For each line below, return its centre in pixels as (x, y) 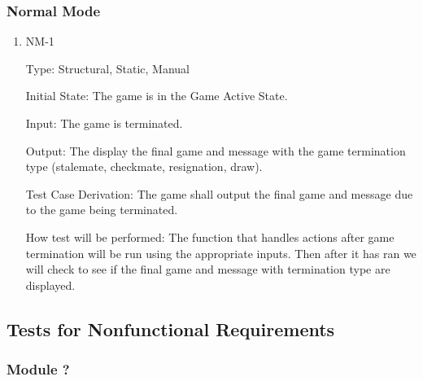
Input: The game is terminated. (104, 123)
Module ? (38, 369)
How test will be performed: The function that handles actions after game (210, 236)
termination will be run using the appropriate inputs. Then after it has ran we (221, 253)
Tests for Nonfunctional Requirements (171, 328)
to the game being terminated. (102, 210)
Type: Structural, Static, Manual (107, 68)
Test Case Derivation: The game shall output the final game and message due (219, 193)
